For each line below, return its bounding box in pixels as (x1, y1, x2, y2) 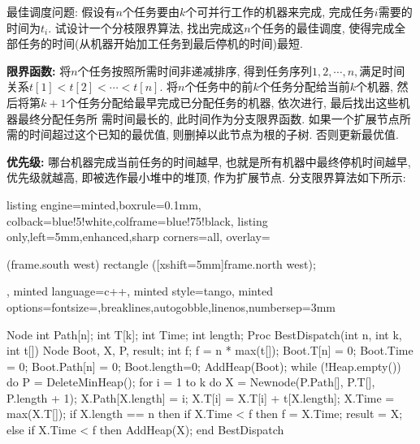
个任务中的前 (184, 78, 253, 95)
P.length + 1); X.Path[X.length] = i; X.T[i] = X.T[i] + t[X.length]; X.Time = (6, 389, 395, 406)
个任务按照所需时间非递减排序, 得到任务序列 (77, 62, 313, 79)
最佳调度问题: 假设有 (6, 3, 116, 19)
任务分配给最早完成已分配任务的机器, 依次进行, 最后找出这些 (77, 93, 399, 110)
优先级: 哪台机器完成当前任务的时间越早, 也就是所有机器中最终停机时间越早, (6, 153, 411, 170)
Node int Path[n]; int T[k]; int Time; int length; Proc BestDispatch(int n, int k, (6, 325, 402, 343)
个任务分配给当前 (258, 78, 350, 95)
